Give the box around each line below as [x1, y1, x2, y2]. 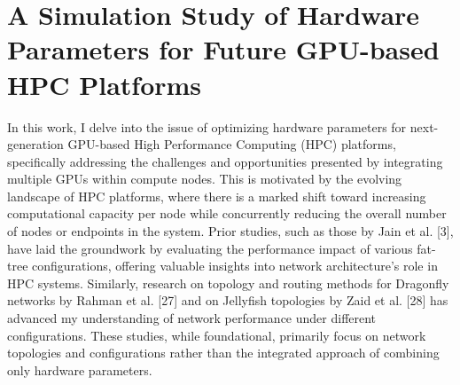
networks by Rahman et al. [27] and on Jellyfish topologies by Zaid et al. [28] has [7, 291, 448, 310]
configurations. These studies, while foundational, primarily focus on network [7, 326, 426, 344]
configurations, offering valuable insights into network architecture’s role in [32, 256, 438, 275]
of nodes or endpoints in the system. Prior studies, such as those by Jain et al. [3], [7, 222, 454, 240]
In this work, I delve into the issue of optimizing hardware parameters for [7, 117, 407, 136]
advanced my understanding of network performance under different [7, 309, 377, 327]
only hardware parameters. [7, 360, 152, 379]
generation [7, 135, 64, 153]
